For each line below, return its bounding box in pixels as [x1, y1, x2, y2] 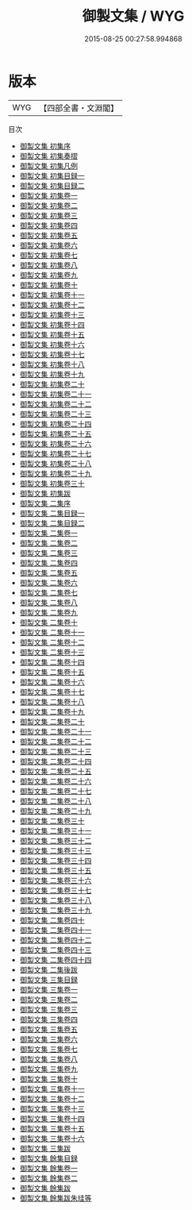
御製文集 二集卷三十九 [19, 905, 92, 915]
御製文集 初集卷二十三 [19, 409, 92, 418]
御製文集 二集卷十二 [19, 637, 85, 647]
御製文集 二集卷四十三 [19, 945, 92, 954]
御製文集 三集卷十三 [19, 1104, 85, 1113]
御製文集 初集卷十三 [19, 310, 85, 319]
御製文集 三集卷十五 [19, 1123, 85, 1133]
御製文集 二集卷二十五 [19, 766, 92, 776]
